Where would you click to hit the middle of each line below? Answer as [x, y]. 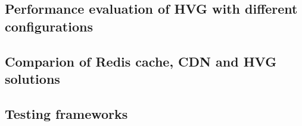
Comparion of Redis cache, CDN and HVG [141, 61]
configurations [49, 26]
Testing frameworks [66, 113]
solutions [32, 78]
